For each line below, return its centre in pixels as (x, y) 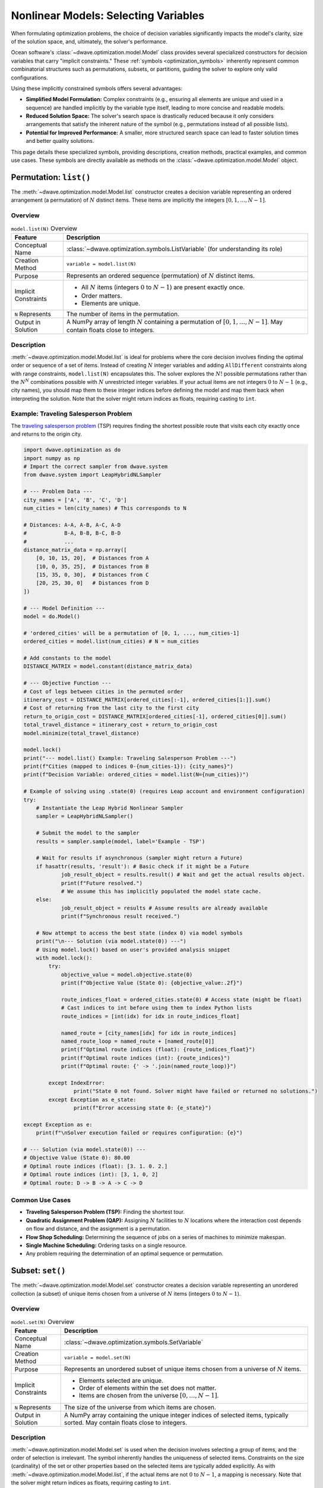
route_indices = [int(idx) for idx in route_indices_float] (150, 1016)
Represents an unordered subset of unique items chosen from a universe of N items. (183, 1369)
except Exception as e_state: (92, 1099)
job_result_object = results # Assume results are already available (164, 908)
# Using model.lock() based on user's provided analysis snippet (133, 950)
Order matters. (102, 296)
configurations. (30, 77)
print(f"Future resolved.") (102, 883)
